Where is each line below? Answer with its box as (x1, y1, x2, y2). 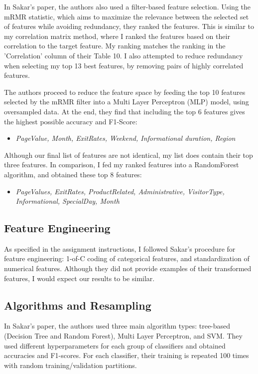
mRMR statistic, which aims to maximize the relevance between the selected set (4, 11, 249, 21)
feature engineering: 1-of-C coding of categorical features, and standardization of (4, 253, 250, 264)
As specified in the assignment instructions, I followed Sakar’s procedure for (4, 243, 236, 254)
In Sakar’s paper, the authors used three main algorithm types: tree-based (4, 321, 231, 331)
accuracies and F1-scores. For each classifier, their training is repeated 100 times (4, 350, 249, 361)
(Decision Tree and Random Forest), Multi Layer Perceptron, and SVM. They (4, 331, 243, 341)
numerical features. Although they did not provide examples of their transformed (4, 263, 252, 274)
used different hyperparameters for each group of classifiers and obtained (4, 340, 226, 351)
